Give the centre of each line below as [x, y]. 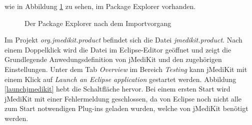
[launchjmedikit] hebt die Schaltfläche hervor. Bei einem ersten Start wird [117, 89]
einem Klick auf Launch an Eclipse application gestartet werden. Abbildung [120, 79]
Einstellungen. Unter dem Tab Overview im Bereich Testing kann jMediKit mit [126, 69]
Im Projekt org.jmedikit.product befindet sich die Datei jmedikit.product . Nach [123, 40]
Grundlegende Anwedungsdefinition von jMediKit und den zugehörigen [113, 59]
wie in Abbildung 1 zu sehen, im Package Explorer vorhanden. [100, 6]
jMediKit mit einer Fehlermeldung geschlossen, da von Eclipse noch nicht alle [123, 98]
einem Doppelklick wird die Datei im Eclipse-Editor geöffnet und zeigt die [118, 49]
